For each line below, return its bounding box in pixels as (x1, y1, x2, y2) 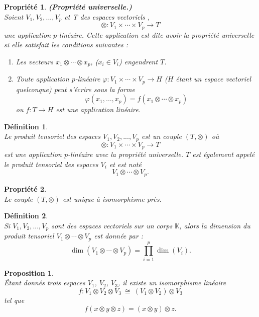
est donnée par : (94, 230, 144, 241)
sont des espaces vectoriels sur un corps (51, 220, 173, 230)
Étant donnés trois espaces (4, 277, 85, 288)
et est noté (109, 158, 142, 169)
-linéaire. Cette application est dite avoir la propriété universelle (57, 29, 254, 40)
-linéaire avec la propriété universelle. (67, 149, 184, 160)
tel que (4, 294, 25, 305)
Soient (4, 11, 24, 22)
